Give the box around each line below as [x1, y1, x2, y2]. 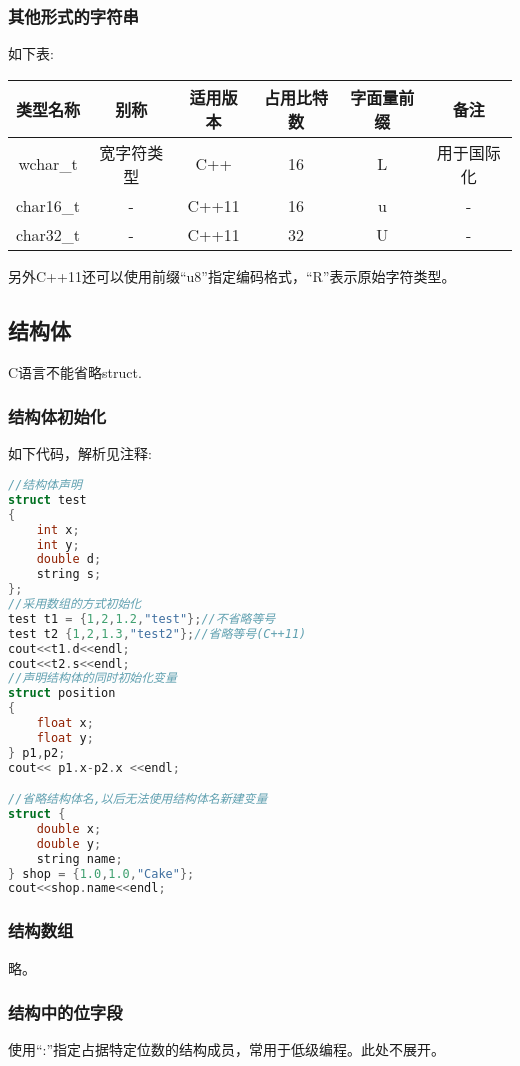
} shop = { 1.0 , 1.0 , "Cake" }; [8, 866, 195, 881]
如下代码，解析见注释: [8, 443, 152, 464]
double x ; [36, 821, 102, 836]
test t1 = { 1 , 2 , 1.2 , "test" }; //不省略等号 [8, 611, 276, 626]
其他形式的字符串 [8, 3, 139, 28]
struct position [8, 686, 116, 701]
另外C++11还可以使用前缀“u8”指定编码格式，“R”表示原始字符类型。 [8, 265, 456, 286]
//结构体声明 [8, 478, 82, 493]
